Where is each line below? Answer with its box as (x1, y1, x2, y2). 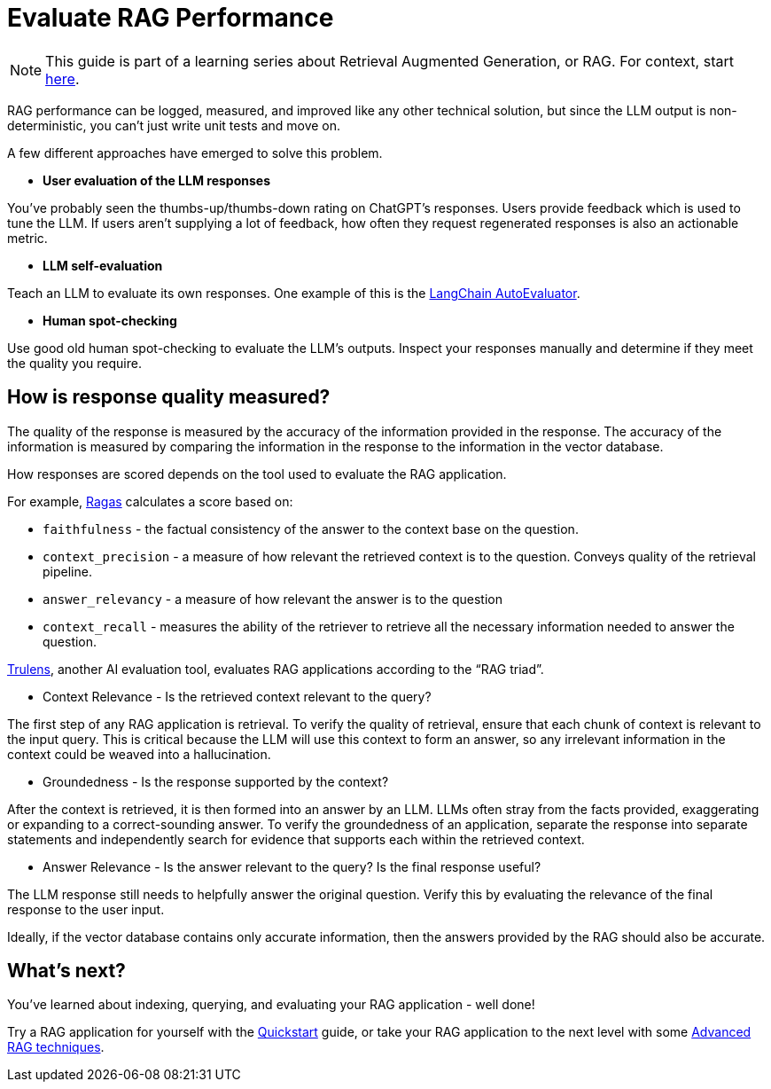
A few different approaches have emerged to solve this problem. (7, 145, 383, 161)
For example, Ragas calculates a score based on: (7, 493, 293, 509)
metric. (7, 230, 48, 246)
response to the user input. (7, 901, 165, 917)
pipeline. (43, 563, 92, 579)
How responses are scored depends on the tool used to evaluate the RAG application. (7, 466, 507, 482)
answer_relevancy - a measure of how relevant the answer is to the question (43, 591, 503, 607)
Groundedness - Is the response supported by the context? (43, 773, 389, 789)
